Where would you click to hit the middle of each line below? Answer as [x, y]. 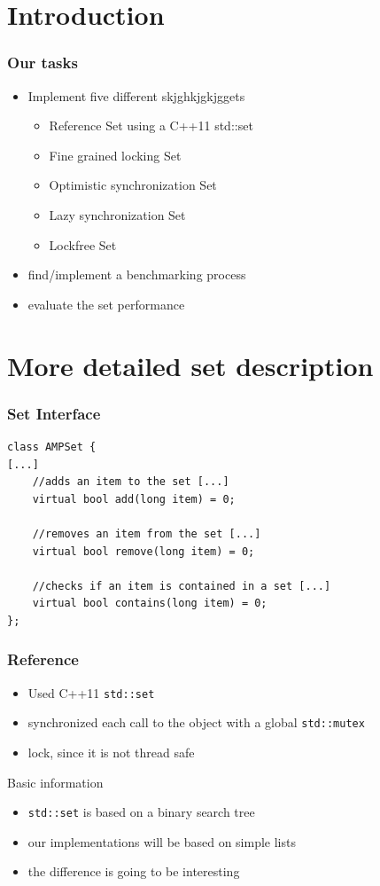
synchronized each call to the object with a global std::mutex [196, 722]
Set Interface [54, 413]
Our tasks [43, 63]
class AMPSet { [52, 447]
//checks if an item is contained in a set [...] [182, 586]
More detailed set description [190, 365]
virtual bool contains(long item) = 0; [150, 604]
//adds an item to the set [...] [131, 482]
